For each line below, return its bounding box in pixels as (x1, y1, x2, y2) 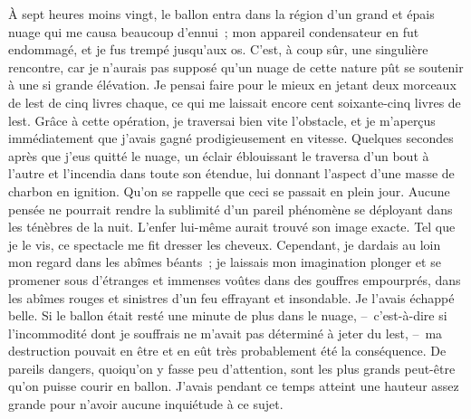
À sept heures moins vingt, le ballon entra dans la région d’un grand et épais (8, 5, 435, 23)
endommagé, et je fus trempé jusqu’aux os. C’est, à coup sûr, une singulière (8, 40, 428, 59)
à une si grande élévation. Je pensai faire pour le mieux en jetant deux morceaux (8, 75, 457, 94)
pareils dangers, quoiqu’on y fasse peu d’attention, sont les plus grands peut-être (8, 358, 456, 377)
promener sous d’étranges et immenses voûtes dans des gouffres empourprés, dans (8, 270, 461, 289)
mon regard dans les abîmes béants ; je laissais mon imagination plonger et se (8, 252, 441, 271)
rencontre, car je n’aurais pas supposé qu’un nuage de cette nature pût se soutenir (8, 57, 464, 76)
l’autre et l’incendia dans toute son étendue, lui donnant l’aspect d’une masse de (8, 164, 455, 183)
